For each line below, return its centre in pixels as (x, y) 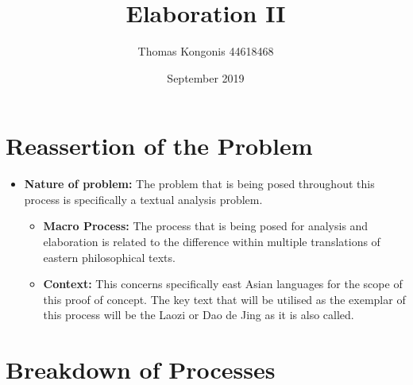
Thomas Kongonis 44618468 (206, 51)
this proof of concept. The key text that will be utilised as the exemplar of (224, 299)
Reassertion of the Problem (159, 146)
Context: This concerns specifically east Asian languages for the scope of (223, 284)
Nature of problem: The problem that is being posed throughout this (199, 184)
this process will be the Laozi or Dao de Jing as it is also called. (199, 315)
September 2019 (206, 77)
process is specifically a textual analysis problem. (143, 199)
